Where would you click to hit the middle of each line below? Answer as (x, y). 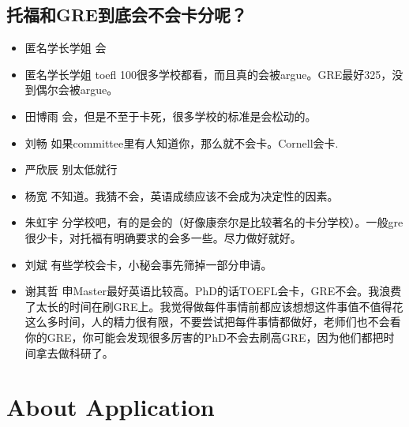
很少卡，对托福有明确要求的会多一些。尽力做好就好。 (163, 237)
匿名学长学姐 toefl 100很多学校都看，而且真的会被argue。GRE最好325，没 (214, 74)
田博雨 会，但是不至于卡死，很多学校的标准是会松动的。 (171, 116)
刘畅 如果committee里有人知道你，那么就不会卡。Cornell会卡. (182, 142)
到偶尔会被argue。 (71, 90)
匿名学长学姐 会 (66, 48)
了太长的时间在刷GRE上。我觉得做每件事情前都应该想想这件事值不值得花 (214, 306)
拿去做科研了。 (75, 352)
